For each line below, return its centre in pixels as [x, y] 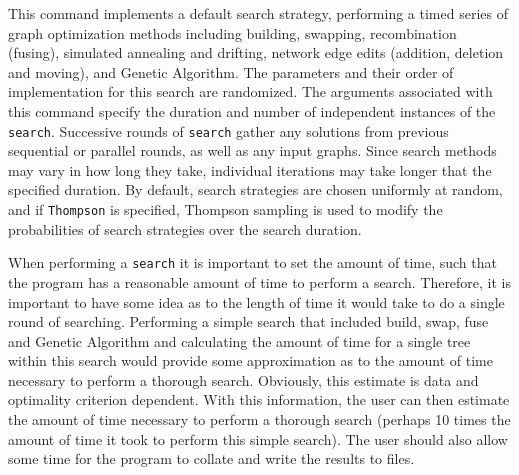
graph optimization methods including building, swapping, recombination [232, 32]
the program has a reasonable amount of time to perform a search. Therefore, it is [260, 281]
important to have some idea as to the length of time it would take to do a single [256, 301]
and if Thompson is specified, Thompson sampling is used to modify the [225, 209]
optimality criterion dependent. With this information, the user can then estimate [259, 399]
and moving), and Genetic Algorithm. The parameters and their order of [231, 71]
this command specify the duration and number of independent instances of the [252, 110]
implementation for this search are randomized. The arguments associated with [250, 91]
